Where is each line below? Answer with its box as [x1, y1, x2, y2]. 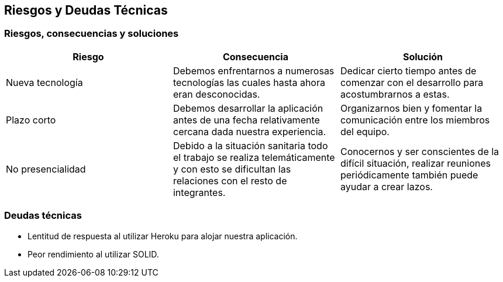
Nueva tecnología [6, 76, 83, 88]
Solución [402, 50, 443, 63]
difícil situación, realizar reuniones [340, 157, 491, 169]
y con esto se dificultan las [173, 163, 291, 175]
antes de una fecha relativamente [173, 114, 320, 126]
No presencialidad [6, 163, 86, 175]
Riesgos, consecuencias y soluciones [4, 27, 179, 40]
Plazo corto [6, 114, 56, 126]
